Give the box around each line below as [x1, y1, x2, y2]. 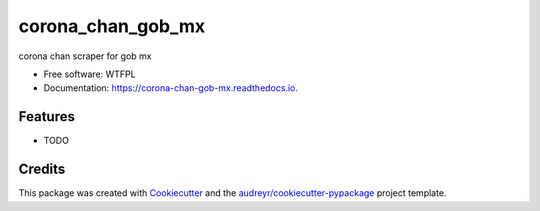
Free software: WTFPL [43, 68, 136, 80]
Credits [18, 161, 66, 178]
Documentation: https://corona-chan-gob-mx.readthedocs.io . [43, 82, 299, 94]
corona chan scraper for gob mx [18, 50, 152, 62]
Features [18, 108, 75, 125]
